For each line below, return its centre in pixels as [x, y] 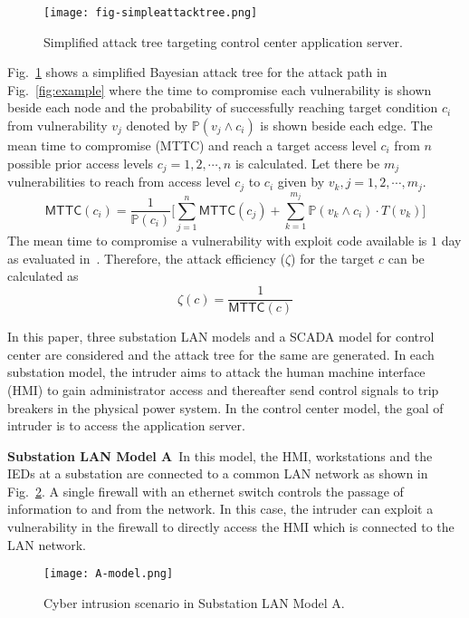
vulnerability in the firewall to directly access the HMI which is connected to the [231, 527]
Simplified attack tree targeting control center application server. [223, 41]
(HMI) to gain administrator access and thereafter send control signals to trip [223, 389]
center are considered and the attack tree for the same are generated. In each [221, 354]
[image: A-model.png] [109, 574]
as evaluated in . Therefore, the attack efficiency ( [146, 258]
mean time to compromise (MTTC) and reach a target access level [192, 145]
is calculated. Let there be [307, 163]
